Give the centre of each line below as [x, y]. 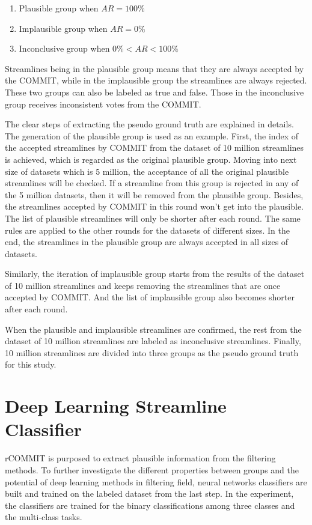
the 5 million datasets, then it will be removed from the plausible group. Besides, [154, 194]
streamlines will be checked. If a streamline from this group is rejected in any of [152, 183]
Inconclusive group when [64, 48]
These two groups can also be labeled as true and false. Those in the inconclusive [154, 92]
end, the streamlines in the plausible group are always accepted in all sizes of [147, 242]
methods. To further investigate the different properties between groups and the [152, 469]
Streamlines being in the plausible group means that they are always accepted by [154, 68]
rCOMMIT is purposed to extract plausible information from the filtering [140, 458]
